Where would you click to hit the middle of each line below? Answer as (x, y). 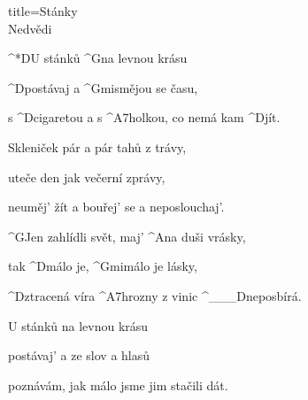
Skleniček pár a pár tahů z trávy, (97, 146)
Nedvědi (30, 28)
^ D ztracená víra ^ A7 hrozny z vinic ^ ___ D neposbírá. (155, 295)
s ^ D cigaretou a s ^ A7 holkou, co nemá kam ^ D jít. (144, 117)
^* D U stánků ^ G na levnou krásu (98, 58)
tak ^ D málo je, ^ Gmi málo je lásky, (103, 266)
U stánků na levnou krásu (78, 325)
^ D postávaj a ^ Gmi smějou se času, (103, 87)
